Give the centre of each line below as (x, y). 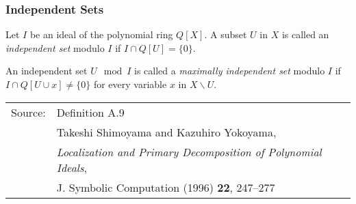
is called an (305, 34)
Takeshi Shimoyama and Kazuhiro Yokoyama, (166, 132)
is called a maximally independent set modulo (230, 71)
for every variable (130, 84)
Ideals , (72, 167)
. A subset (226, 34)
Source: (28, 112)
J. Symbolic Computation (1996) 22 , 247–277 (166, 187)
